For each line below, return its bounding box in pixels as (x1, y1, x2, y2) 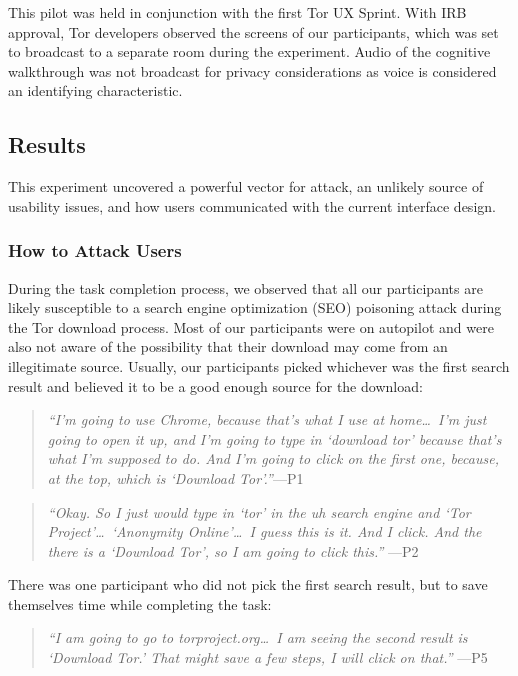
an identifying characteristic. (8, 80, 183, 101)
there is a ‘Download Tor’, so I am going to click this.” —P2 (47, 540, 419, 561)
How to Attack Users (8, 238, 182, 263)
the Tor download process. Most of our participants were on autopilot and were (8, 316, 494, 337)
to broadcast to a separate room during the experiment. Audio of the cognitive (8, 41, 491, 62)
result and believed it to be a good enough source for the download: (8, 375, 423, 396)
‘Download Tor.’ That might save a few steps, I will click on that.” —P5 (47, 647, 488, 668)
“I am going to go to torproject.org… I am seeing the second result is (47, 627, 468, 648)
